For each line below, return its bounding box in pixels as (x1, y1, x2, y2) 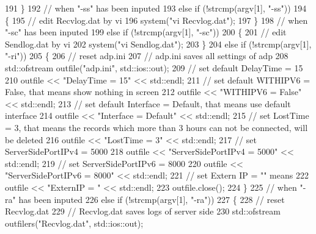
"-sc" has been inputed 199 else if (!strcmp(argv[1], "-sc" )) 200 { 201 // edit (5, 26, 287, 38)
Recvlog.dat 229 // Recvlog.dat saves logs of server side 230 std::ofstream (5, 205, 281, 218)
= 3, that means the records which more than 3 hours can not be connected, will (5, 121, 308, 133)
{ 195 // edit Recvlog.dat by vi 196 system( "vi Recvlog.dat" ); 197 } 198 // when (5, 13, 308, 26)
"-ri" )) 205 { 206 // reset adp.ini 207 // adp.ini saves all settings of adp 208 (5, 49, 288, 62)
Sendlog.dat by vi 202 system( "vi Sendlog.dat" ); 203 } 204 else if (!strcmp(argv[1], (5, 37, 312, 50)
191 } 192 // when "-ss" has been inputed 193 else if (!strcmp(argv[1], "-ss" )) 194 (5, 2, 307, 14)
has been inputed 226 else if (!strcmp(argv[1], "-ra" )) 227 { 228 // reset (18, 193, 285, 205)
